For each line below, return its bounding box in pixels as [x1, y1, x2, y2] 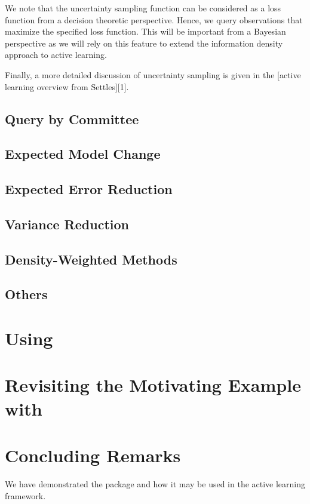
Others [5, 285, 48, 303]
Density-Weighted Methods [5, 250, 177, 268]
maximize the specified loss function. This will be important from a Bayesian [5, 25, 286, 38]
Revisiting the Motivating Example [5, 373, 301, 397]
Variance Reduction [5, 214, 129, 233]
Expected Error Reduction [5, 180, 173, 198]
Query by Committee [5, 109, 139, 128]
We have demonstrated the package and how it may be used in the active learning [5, 477, 306, 490]
